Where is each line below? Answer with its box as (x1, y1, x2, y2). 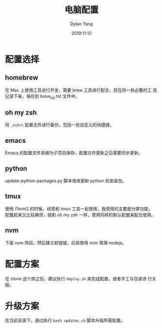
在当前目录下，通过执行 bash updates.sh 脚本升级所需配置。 (5, 317, 125, 324)
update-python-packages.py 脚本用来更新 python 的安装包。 (5, 178, 127, 183)
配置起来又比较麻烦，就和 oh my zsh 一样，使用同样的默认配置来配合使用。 (5, 212, 156, 218)
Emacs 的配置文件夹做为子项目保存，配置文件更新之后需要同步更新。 (5, 150, 143, 156)
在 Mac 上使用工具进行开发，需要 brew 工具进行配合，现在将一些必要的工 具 (5, 87, 158, 93)
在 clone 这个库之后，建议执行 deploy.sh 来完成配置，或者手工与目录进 (5, 275, 147, 281)
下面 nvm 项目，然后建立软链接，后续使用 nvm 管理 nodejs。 (5, 239, 127, 246)
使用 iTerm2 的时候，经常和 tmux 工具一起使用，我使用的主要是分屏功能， (5, 205, 153, 212)
